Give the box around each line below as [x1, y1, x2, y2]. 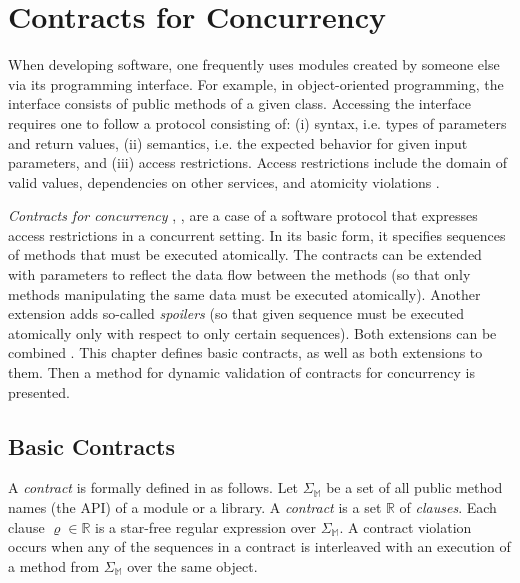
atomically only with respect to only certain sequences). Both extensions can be [8, 322, 497, 343]
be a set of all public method [326, 477, 503, 498]
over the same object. [127, 555, 258, 576]
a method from [8, 555, 100, 576]
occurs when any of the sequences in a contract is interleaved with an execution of [8, 536, 511, 557]
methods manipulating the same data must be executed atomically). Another [8, 283, 481, 304]
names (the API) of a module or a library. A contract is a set [8, 497, 382, 518]
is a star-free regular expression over [95, 516, 317, 537]
